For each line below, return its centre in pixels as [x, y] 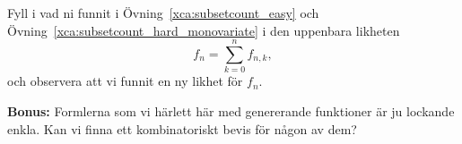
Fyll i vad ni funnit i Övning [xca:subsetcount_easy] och [163, 13]
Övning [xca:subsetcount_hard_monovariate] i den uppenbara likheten [204, 30]
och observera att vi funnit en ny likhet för [125, 81]
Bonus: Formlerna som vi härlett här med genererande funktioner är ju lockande [231, 110]
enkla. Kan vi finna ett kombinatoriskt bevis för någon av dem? [182, 128]
